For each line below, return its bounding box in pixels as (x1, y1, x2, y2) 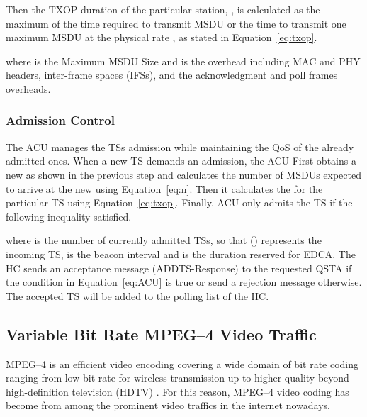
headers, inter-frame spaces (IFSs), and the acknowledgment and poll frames (6, 67, 338, 82)
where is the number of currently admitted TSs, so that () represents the (6, 233, 322, 248)
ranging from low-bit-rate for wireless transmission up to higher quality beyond (6, 370, 349, 385)
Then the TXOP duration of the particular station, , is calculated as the (6, 2, 320, 16)
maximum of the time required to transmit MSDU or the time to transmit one (6, 16, 346, 30)
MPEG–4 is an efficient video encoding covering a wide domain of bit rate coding (6, 356, 359, 371)
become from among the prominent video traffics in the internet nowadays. (6, 398, 331, 413)
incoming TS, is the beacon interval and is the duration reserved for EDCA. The (6, 246, 356, 261)
